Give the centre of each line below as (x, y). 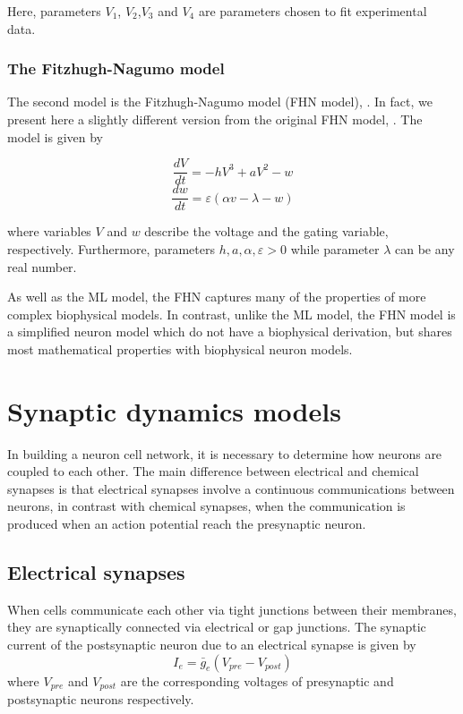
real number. (42, 266)
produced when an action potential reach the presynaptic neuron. (187, 523)
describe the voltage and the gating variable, (266, 231)
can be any (425, 248)
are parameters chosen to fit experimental (313, 11)
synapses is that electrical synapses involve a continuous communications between (231, 488)
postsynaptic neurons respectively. (101, 699)
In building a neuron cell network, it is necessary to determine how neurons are (225, 453)
